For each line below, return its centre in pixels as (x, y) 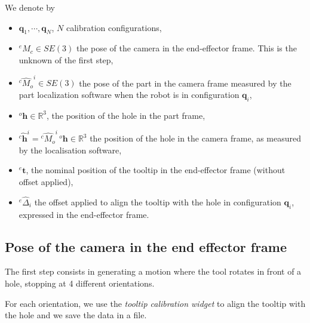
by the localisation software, (70, 150)
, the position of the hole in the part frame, (126, 115)
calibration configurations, (114, 27)
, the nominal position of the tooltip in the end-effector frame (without (156, 170)
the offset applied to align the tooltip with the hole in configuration (158, 202)
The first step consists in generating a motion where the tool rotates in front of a (153, 271)
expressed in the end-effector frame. (84, 214)
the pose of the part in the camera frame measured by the (185, 83)
